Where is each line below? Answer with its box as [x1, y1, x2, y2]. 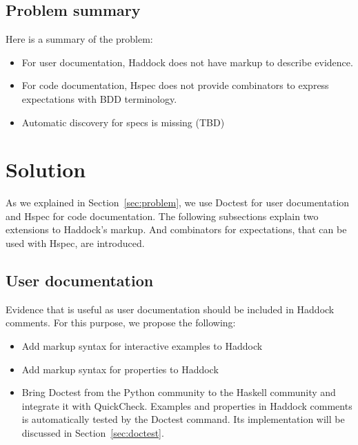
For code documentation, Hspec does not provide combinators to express [21, 78, 329, 92]
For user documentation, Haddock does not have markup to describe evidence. [21, 55, 353, 69]
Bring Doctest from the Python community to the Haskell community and [21, 385, 336, 399]
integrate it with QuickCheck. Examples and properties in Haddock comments [21, 398, 352, 413]
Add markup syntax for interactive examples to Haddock [21, 339, 263, 353]
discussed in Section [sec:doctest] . [21, 426, 164, 440]
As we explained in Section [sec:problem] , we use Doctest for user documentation [6, 195, 350, 210]
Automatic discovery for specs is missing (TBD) [21, 115, 225, 129]
